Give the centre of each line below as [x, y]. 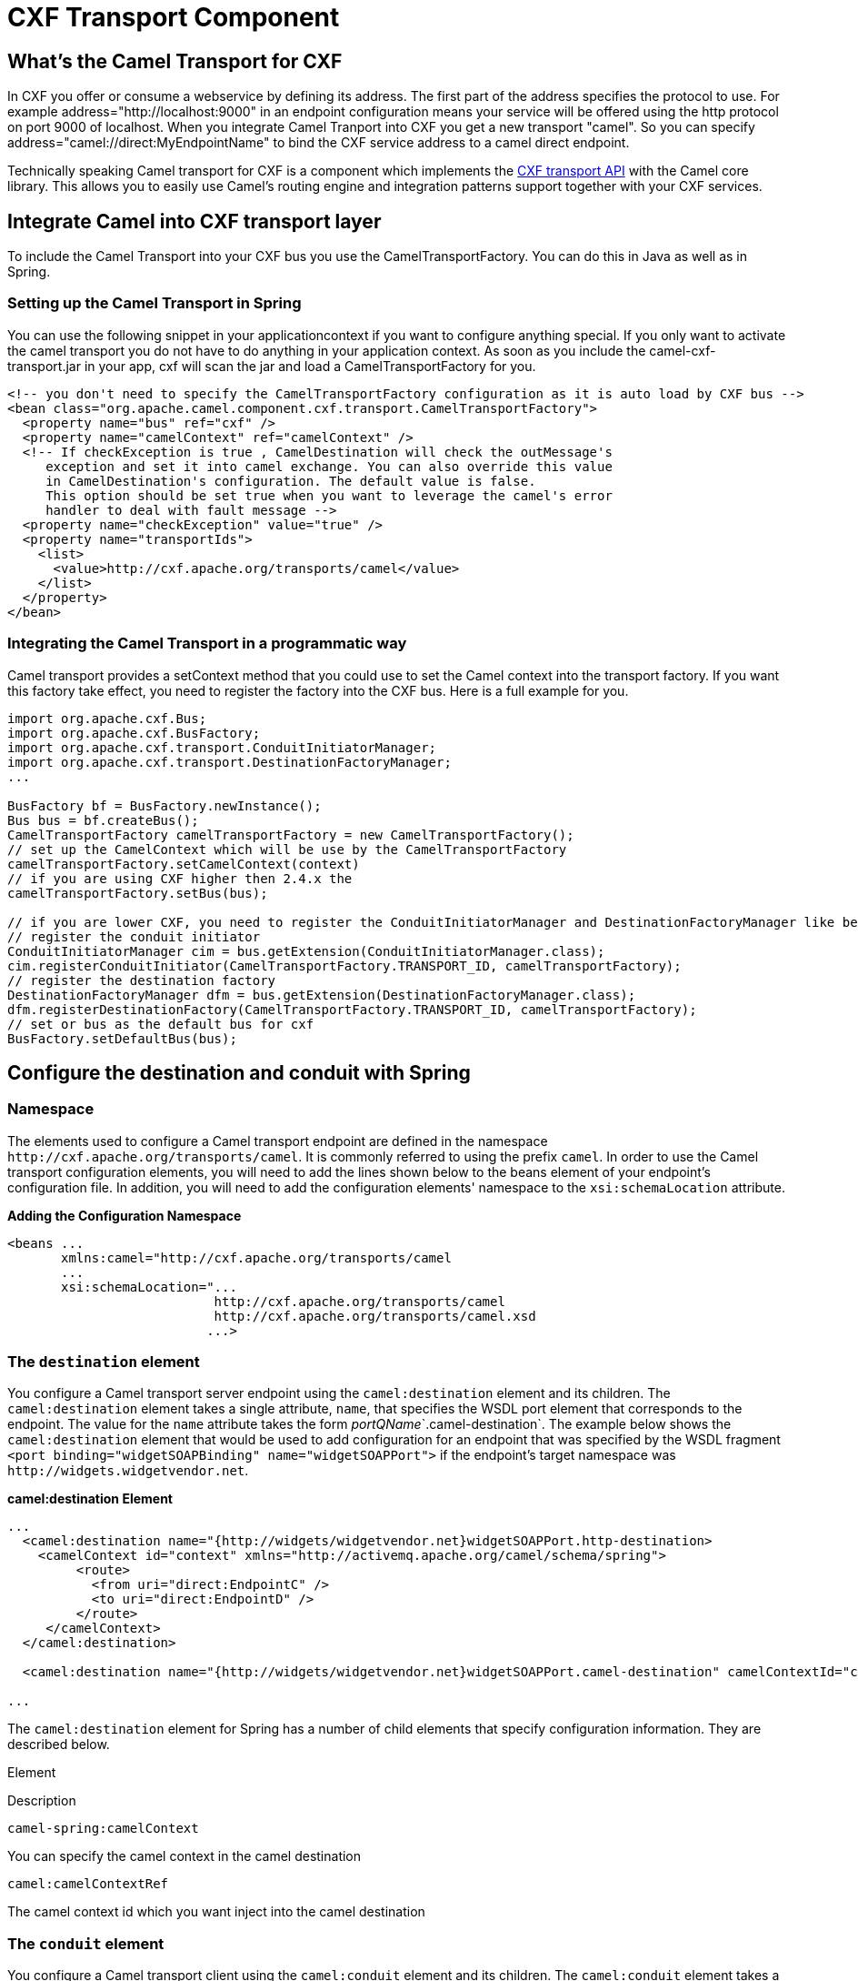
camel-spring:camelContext [103, 1829]
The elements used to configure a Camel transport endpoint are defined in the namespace [278, 1141]
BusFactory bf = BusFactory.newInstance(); [165, 805]
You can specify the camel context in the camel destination [185, 1856]
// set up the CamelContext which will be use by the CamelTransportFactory [287, 849]
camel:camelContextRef [88, 1884]
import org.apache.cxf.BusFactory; [134, 733]
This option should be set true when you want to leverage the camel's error [329, 495]
